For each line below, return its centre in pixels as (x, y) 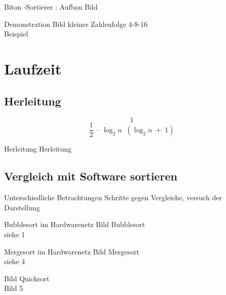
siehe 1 (15, 234)
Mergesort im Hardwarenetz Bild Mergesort (72, 251)
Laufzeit (33, 68)
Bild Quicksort (27, 278)
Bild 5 (14, 288)
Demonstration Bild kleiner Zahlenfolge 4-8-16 (76, 24)
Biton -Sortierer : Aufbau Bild (51, 7)
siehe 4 (15, 261)
